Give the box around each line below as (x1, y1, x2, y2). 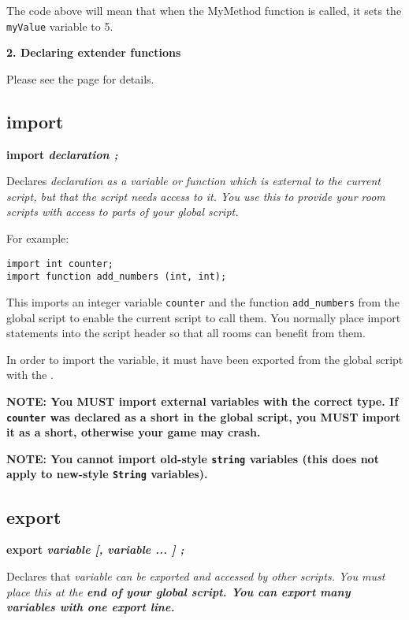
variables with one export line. (6, 599, 175, 615)
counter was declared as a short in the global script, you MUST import (6, 408, 400, 425)
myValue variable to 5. (6, 17, 113, 34)
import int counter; (6, 258, 114, 269)
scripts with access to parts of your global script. (6, 203, 239, 220)
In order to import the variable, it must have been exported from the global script (6, 351, 403, 367)
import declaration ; (6, 146, 118, 162)
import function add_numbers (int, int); (6, 271, 227, 283)
